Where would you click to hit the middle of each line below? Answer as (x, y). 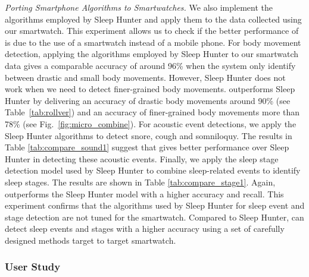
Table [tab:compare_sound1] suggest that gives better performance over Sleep (147, 147)
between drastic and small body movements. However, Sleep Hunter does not (145, 77)
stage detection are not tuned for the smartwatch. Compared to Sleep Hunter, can (154, 217)
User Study (33, 267)
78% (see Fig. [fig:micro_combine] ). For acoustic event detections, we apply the (151, 123)
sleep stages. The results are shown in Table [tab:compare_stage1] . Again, (140, 182)
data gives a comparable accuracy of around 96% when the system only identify (150, 65)
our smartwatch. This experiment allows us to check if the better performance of (152, 31)
